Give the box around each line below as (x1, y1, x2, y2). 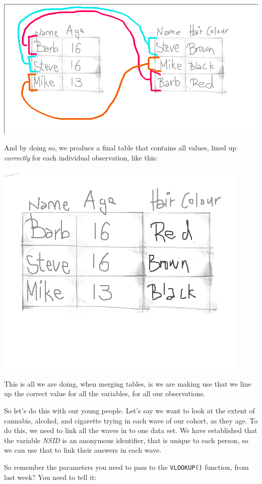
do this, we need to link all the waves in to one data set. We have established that (4, 425, 257, 436)
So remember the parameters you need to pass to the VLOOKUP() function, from (4, 462, 249, 472)
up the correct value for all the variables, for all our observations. (4, 388, 206, 399)
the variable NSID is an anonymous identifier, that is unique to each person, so (4, 435, 248, 445)
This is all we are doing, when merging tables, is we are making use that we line (4, 378, 251, 389)
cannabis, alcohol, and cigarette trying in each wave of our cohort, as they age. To (4, 415, 258, 425)
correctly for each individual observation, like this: (4, 152, 158, 163)
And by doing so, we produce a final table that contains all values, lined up (4, 142, 237, 153)
